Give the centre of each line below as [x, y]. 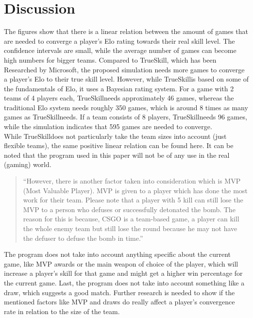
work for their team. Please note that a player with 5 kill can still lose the [133, 200]
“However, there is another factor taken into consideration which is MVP [132, 181]
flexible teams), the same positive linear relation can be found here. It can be [119, 145]
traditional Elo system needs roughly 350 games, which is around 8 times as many [126, 107]
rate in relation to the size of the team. [62, 311]
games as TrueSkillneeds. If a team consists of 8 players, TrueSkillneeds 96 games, [126, 117]
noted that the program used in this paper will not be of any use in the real [117, 155]
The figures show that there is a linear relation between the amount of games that [126, 31]
